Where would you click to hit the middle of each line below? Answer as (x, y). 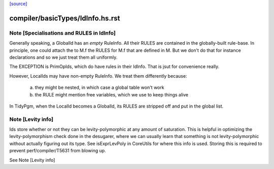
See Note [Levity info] (32, 160)
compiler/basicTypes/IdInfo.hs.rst (65, 18)
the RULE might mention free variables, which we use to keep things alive (112, 94)
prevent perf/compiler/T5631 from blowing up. (58, 151)
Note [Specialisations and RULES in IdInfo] (63, 33)
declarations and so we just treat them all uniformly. (63, 57)
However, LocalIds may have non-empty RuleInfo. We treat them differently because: (98, 76)
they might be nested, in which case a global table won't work (99, 88)
